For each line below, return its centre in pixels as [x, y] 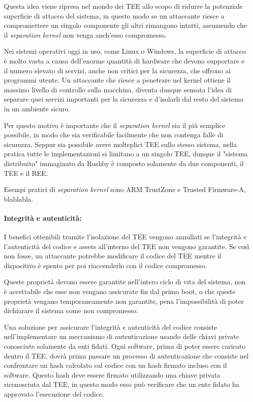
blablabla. [19, 199]
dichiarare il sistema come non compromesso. [71, 310]
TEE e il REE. [26, 173]
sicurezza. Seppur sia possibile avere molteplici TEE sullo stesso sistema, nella [121, 144]
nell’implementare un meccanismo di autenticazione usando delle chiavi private [122, 336]
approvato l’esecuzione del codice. [54, 393]
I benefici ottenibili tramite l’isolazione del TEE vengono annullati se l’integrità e [125, 237]
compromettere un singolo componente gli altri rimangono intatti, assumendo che [126, 25]
